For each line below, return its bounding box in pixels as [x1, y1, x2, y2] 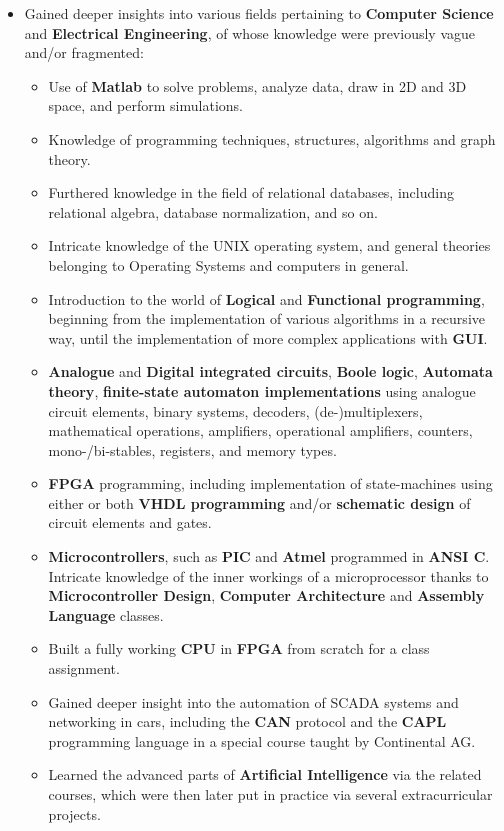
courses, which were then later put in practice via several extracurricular [48, 784, 493, 804]
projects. [48, 803, 101, 824]
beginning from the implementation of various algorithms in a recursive [48, 308, 485, 329]
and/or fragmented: [24, 42, 144, 63]
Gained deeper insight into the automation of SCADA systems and [48, 691, 459, 712]
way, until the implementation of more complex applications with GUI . [48, 327, 488, 348]
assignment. [48, 658, 120, 679]
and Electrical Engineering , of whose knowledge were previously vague [24, 22, 476, 43]
